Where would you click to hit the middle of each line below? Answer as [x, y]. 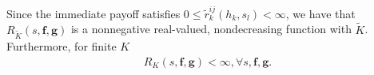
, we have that [320, 13]
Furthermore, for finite [62, 46]
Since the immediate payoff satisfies [93, 13]
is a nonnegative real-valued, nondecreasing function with [211, 29]
